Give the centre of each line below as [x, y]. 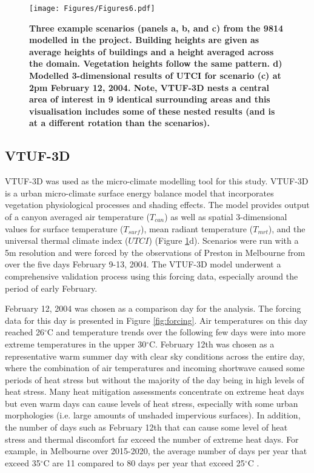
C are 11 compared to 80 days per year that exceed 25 [144, 462]
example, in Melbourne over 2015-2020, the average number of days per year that [156, 451]
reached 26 [25, 332]
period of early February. [51, 288]
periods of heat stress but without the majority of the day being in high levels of [155, 379]
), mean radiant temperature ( [197, 228]
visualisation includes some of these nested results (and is [152, 111]
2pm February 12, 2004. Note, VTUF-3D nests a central [149, 87]
